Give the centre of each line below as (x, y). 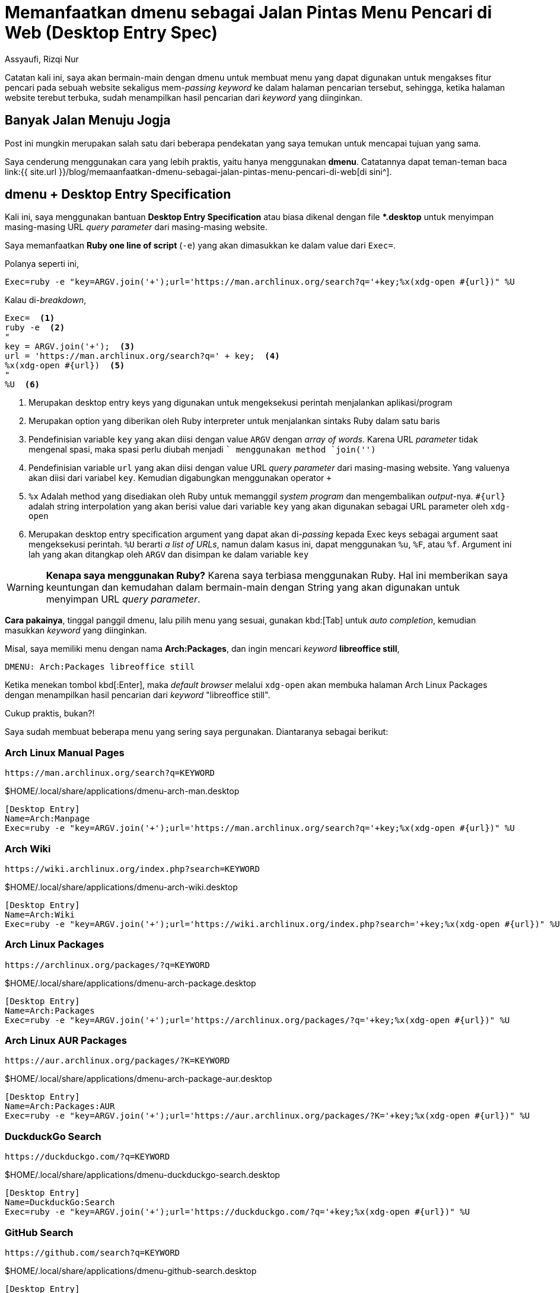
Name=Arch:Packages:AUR (60, 1106)
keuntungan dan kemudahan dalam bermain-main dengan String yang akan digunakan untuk (253, 587)
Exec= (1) (30, 318)
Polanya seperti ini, (42, 264)
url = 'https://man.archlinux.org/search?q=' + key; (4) (142, 356)
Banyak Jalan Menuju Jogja (88, 120)
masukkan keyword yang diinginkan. (76, 630)
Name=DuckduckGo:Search (60, 1203)
